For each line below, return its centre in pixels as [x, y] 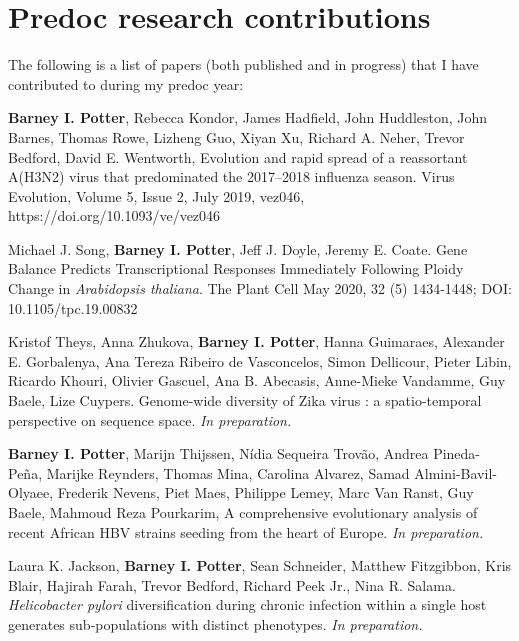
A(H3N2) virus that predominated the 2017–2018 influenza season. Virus [231, 176]
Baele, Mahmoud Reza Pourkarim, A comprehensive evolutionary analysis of [243, 512]
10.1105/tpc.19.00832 [73, 307]
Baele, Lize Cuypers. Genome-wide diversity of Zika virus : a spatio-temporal [245, 400]
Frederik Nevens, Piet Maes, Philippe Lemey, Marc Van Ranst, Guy [265, 492]
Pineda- [457, 453]
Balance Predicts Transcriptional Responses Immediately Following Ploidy [236, 268]
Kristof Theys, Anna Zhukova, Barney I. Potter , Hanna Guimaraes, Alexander [256, 341]
